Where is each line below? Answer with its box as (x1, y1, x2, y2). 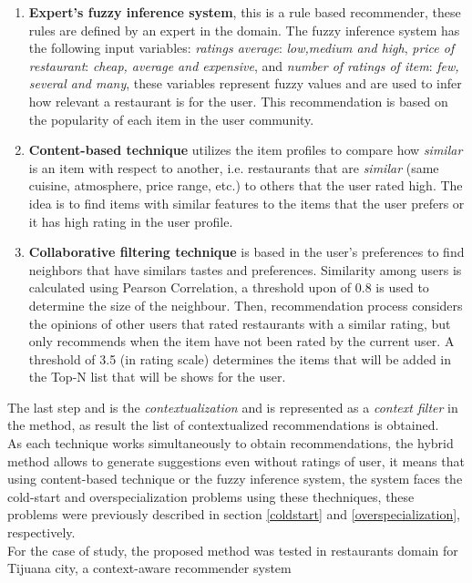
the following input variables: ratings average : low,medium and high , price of (28, 38, 455, 57)
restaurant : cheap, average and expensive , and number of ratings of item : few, (28, 56, 459, 75)
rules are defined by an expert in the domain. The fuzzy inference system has (28, 20, 460, 39)
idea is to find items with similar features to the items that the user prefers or (28, 193, 465, 212)
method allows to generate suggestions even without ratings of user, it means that (7, 451, 465, 470)
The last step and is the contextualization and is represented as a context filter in (7, 397, 458, 416)
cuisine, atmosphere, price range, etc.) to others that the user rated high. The (28, 176, 463, 195)
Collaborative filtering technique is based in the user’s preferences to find (28, 242, 465, 261)
